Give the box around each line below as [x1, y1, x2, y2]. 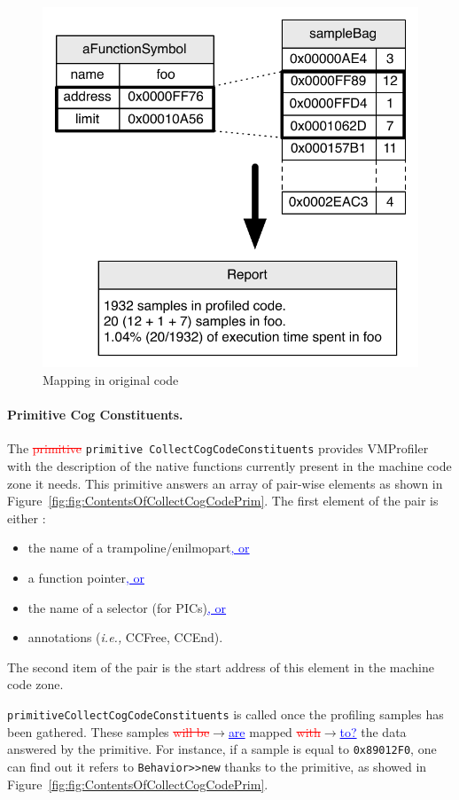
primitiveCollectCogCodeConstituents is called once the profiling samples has [7, 704, 444, 723]
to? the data [339, 722, 407, 741]
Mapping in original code [43, 370, 179, 388]
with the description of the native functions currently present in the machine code [7, 457, 452, 475]
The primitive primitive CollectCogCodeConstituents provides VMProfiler [7, 439, 429, 458]
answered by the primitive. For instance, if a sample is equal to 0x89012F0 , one [7, 740, 437, 758]
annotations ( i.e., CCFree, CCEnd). [27, 628, 223, 647]
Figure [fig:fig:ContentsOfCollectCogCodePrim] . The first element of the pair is [7, 491, 439, 510]
